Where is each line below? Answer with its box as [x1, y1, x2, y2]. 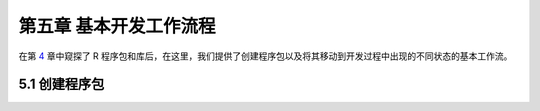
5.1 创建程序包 [18, 76, 105, 93]
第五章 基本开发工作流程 [18, 15, 216, 37]
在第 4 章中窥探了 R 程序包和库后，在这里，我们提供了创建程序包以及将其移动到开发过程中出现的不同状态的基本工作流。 [18, 50, 513, 62]
